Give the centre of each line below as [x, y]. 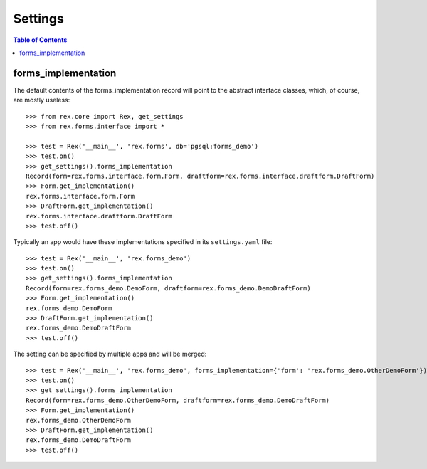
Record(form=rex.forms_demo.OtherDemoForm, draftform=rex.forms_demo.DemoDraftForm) [178, 400]
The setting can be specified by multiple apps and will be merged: [110, 354]
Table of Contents [40, 40]
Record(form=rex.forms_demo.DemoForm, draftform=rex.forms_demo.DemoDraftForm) [168, 288]
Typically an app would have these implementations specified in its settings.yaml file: [143, 242]
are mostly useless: [42, 100]
